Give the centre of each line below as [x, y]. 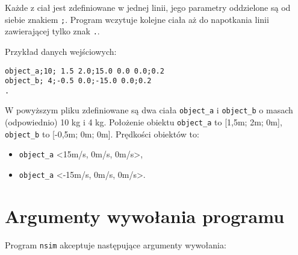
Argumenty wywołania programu [145, 216]
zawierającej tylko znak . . [52, 31]
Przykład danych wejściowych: [61, 51]
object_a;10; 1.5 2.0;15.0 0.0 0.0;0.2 [85, 71]
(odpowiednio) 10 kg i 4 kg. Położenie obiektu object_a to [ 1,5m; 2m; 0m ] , [144, 122]
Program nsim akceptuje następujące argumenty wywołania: [116, 244]
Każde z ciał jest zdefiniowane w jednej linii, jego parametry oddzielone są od [148, 7]
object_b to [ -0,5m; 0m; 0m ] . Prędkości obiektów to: [102, 134]
